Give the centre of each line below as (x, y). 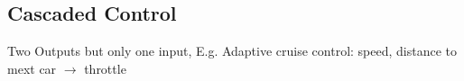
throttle (105, 68)
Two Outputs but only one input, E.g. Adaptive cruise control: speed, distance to (232, 51)
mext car (32, 68)
